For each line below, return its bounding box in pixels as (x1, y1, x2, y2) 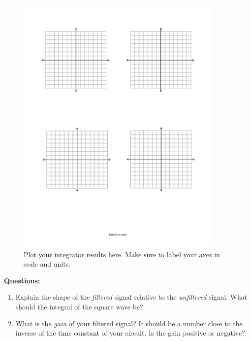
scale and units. (24, 259, 71, 269)
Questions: (4, 275, 40, 285)
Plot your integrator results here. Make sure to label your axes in (24, 249, 220, 259)
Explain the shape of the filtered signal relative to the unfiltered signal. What (15, 292, 248, 302)
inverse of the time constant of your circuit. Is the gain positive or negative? (15, 328, 245, 338)
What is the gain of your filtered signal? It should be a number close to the (15, 318, 243, 328)
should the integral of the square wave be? (15, 301, 143, 311)
